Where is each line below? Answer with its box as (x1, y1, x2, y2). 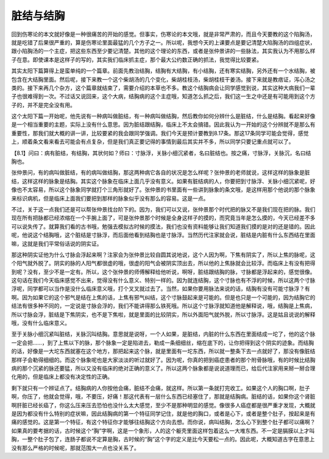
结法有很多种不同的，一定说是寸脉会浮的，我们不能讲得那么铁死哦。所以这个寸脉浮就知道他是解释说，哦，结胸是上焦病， (11, 302, 316, 310)
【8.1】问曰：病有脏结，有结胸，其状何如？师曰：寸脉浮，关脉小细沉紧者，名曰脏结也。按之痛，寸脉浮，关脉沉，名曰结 (11, 149, 311, 157)
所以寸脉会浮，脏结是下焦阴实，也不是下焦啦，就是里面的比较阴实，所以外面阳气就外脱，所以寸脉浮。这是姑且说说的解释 (11, 311, 316, 318)
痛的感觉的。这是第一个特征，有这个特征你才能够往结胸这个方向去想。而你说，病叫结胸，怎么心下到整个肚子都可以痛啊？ (11, 418, 316, 426)
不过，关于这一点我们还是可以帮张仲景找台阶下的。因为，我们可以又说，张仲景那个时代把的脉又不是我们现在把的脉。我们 (11, 205, 316, 213)
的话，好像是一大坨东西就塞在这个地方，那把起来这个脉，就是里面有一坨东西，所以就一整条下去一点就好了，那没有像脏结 (11, 347, 316, 355)
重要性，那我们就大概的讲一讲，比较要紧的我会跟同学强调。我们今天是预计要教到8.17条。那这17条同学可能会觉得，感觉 (11, 129, 309, 137)
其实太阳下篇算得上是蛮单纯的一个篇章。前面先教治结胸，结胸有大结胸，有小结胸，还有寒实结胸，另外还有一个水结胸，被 (11, 67, 316, 74)
